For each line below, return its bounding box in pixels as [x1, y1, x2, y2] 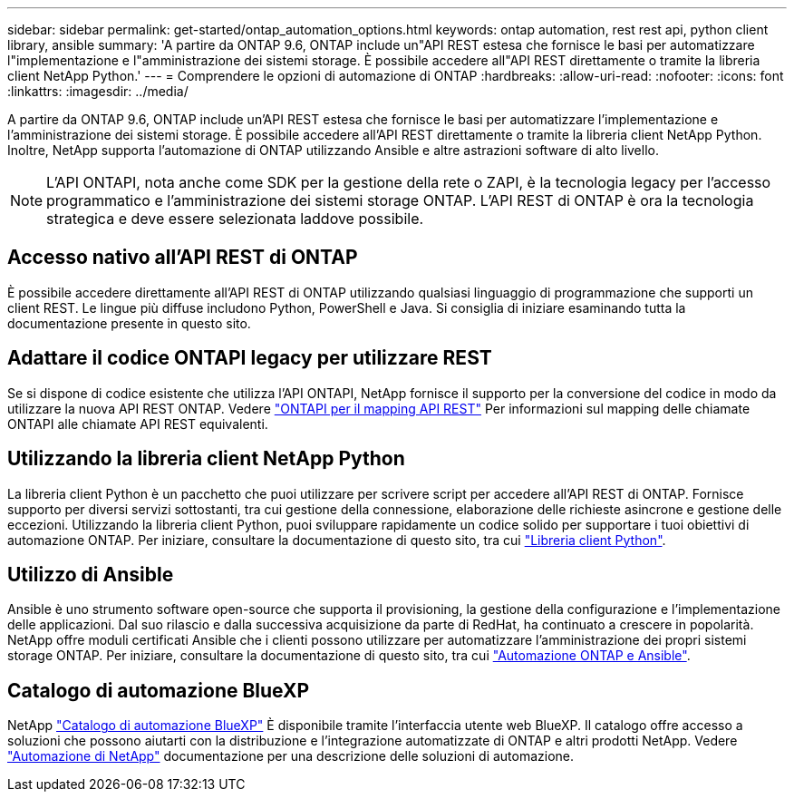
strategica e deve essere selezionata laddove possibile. [46, 209, 424, 228]
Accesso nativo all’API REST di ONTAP [7, 246, 358, 269]
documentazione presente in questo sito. [7, 315, 251, 331]
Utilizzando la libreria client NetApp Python [7, 447, 405, 471]
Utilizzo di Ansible [7, 562, 174, 586]
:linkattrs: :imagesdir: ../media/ [7, 83, 189, 99]
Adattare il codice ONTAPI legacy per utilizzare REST [7, 346, 492, 370]
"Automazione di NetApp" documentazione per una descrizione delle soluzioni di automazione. [7, 748, 575, 765]
